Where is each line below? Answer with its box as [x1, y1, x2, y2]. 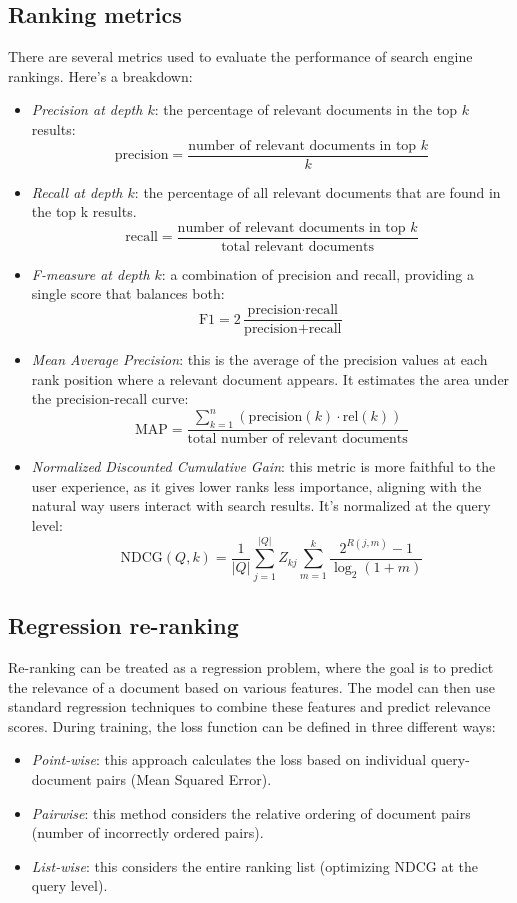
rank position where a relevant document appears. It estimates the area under [31, 368, 510, 389]
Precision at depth [31, 99, 143, 120]
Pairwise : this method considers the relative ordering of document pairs [31, 802, 471, 823]
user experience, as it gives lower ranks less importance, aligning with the [31, 475, 482, 496]
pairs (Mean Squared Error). [96, 768, 272, 789]
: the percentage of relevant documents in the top [154, 99, 457, 120]
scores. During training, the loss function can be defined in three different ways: [8, 715, 496, 736]
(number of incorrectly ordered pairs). [31, 822, 264, 843]
